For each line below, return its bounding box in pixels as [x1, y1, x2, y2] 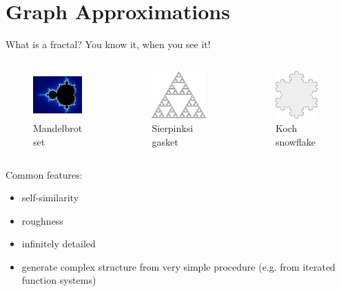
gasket [152, 134, 178, 148]
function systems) [21, 273, 96, 287]
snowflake [275, 134, 316, 148]
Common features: [6, 167, 83, 181]
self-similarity [21, 190, 79, 205]
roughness [21, 213, 63, 227]
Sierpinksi [152, 121, 194, 135]
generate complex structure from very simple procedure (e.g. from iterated [21, 259, 335, 273]
